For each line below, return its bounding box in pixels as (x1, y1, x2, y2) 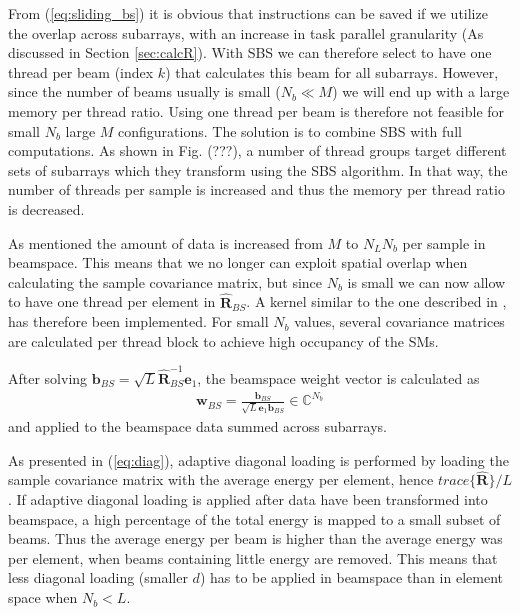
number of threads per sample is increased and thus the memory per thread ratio (8, 179, 505, 200)
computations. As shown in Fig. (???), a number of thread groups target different (8, 140, 507, 161)
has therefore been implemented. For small (8, 311, 269, 332)
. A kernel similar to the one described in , (246, 291, 507, 312)
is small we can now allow (347, 271, 506, 292)
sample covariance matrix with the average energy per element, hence (8, 469, 434, 490)
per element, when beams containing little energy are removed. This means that (8, 547, 498, 568)
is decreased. (8, 198, 85, 219)
